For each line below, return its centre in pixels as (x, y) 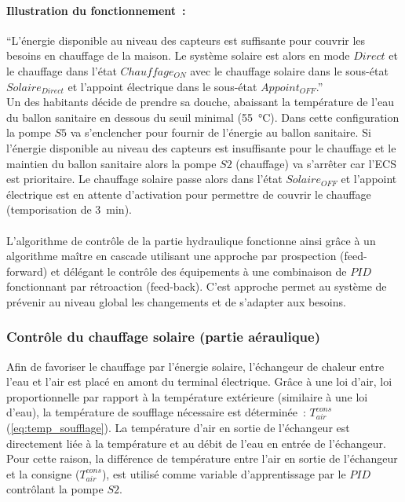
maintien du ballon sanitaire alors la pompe (111, 163)
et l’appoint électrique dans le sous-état (162, 86)
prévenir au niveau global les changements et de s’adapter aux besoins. (176, 301)
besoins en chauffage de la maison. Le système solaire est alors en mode (178, 55)
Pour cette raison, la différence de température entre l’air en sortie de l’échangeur (202, 458)
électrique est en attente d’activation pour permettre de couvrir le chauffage (189, 194)
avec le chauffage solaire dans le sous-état (289, 70)
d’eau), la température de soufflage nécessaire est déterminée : (156, 412)
